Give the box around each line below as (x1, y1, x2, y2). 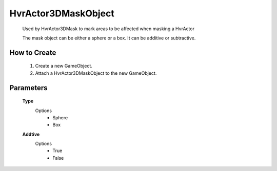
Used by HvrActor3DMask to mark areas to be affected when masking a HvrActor (22, 26, 195, 32)
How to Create (9, 48, 56, 57)
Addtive (22, 131, 40, 137)
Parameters (9, 83, 48, 92)
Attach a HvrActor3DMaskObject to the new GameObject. (35, 70, 157, 76)
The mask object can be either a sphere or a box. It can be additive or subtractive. (22, 35, 196, 41)
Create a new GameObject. (35, 63, 92, 69)
